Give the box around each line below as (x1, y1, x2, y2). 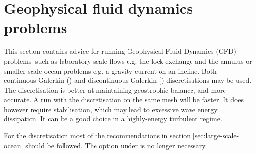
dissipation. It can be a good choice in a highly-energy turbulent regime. (4, 114, 222, 124)
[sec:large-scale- (192, 130, 239, 141)
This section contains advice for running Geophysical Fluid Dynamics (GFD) (4, 46, 237, 56)
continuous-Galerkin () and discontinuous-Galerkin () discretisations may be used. (4, 75, 252, 85)
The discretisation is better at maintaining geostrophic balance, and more (4, 84, 226, 95)
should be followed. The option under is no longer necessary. (25, 140, 207, 150)
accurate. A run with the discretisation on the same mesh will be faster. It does (4, 94, 244, 105)
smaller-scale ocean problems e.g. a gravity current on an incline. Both (4, 65, 217, 76)
